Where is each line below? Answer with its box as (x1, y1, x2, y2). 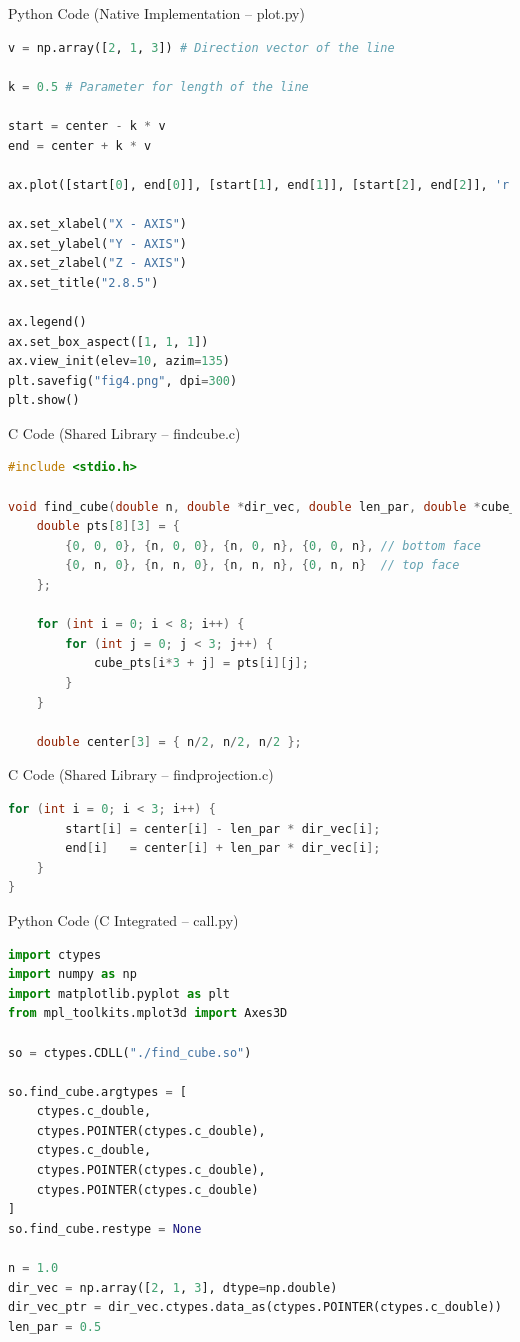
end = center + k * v (8, 138, 152, 153)
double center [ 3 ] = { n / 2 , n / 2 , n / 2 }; (36, 734, 302, 749)
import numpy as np (8, 967, 137, 982)
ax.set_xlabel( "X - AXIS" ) (8, 216, 187, 231)
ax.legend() (8, 314, 87, 329)
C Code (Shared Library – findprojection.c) (8, 764, 274, 785)
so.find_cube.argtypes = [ (8, 1084, 187, 1099)
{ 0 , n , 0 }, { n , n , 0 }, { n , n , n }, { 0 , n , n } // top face (65, 558, 460, 573)
